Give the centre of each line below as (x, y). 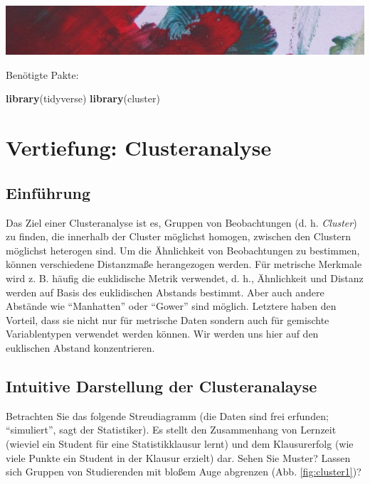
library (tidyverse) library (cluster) (83, 98)
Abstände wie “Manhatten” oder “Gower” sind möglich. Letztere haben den (171, 306)
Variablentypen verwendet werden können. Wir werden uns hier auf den (162, 334)
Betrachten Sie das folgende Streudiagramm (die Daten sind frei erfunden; (167, 415)
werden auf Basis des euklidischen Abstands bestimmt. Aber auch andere (165, 292)
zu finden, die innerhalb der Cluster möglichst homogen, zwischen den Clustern (179, 236)
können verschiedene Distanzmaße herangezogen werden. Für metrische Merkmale (184, 264)
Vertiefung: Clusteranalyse (139, 147)
